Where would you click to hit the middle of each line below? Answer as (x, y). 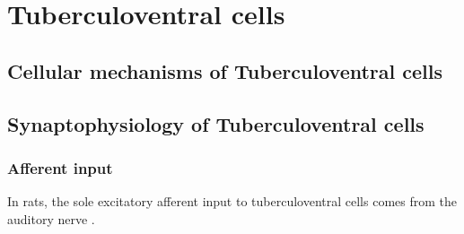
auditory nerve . (51, 218)
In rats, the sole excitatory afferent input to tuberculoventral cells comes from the (232, 201)
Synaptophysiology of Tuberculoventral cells (216, 123)
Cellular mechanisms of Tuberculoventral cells (225, 70)
